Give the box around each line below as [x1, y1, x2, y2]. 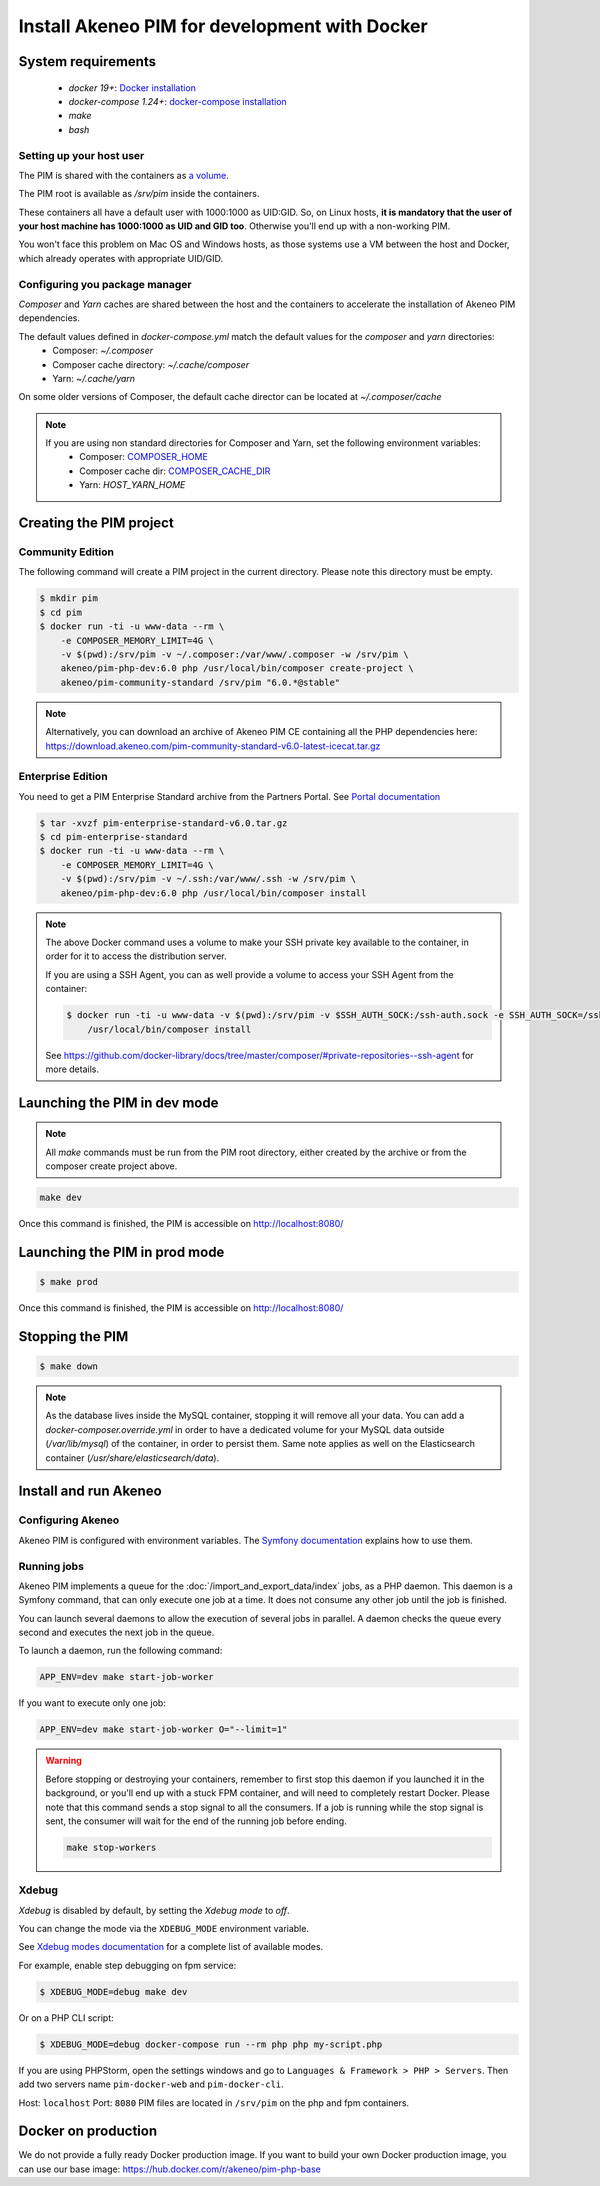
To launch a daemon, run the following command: [18, 1645, 223, 1657]
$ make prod [39, 1276, 99, 1288]
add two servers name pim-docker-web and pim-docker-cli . [18, 2078, 284, 2090]
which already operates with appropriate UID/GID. [18, 252, 224, 264]
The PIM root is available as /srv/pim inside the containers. [18, 188, 260, 200]
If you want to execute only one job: [18, 1697, 167, 1709]
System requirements [18, 53, 157, 70]
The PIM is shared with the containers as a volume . [18, 169, 229, 181]
